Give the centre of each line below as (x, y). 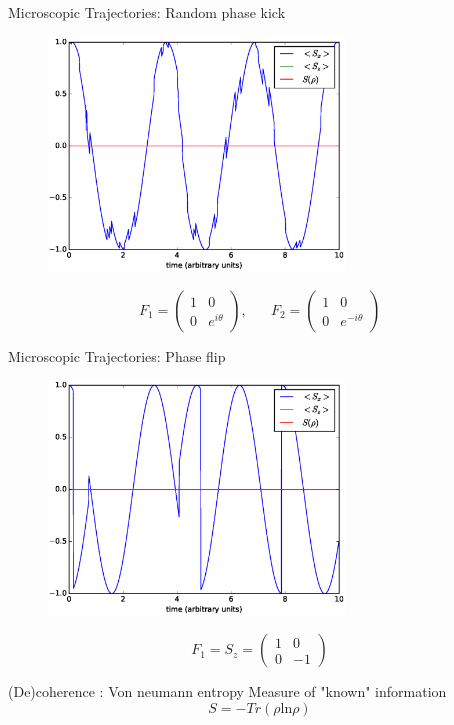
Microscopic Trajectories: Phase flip (117, 355)
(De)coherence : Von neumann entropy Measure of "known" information (227, 691)
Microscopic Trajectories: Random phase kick (147, 12)
